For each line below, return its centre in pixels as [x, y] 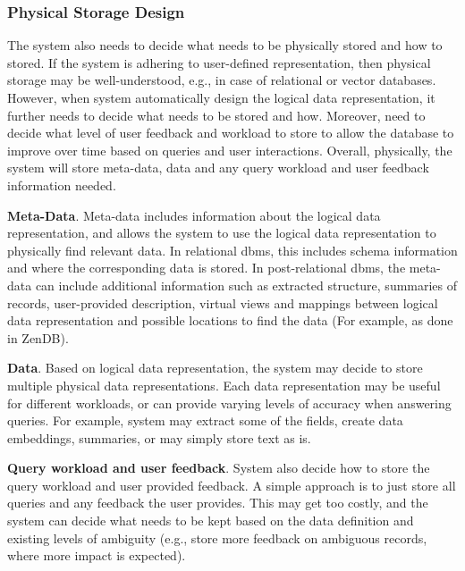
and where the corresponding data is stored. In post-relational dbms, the [207, 268]
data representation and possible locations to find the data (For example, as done [230, 320]
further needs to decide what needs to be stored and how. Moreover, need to [216, 115]
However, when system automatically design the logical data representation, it [221, 97]
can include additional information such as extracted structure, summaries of [246, 285]
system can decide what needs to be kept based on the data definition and [211, 521]
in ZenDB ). [38, 337]
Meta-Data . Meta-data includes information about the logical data [194, 215]
